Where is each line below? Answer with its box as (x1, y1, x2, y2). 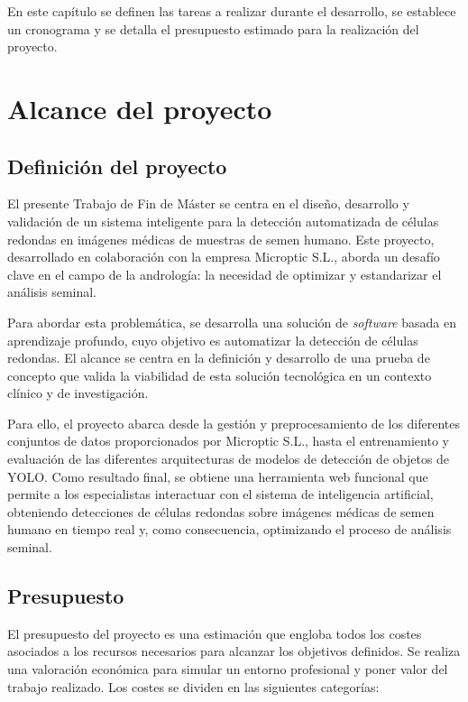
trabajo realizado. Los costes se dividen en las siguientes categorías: (7, 677, 380, 696)
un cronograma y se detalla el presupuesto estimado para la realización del (7, 19, 419, 38)
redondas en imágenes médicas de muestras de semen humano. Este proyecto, (7, 229, 435, 248)
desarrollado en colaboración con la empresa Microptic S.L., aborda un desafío (7, 247, 440, 266)
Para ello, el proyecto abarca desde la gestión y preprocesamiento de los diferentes (7, 413, 461, 432)
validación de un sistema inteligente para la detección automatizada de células (7, 211, 439, 230)
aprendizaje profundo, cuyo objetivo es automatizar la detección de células (7, 330, 418, 349)
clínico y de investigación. (7, 383, 149, 402)
